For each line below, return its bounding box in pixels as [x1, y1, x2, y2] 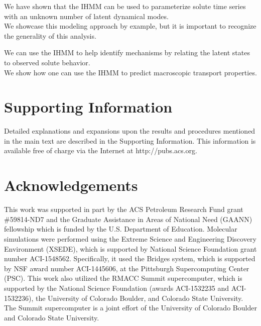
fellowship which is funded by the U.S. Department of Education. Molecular [4, 224, 237, 234]
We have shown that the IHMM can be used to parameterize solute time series [4, 1, 246, 11]
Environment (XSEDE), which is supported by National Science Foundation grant [4, 243, 257, 254]
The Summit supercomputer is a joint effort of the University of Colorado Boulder [4, 302, 257, 313]
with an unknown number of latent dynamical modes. [4, 11, 169, 21]
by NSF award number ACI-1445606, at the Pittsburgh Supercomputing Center [4, 263, 249, 273]
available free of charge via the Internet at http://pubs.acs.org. [4, 145, 197, 156]
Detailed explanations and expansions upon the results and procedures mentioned [4, 126, 255, 136]
